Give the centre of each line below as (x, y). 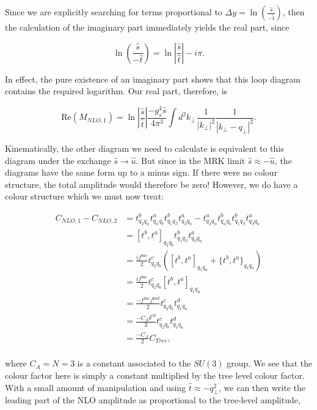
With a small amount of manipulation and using (96, 387)
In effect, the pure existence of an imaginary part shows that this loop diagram (153, 79)
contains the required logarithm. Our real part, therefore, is (116, 91)
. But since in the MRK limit (191, 160)
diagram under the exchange (58, 160)
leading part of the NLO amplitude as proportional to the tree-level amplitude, (153, 400)
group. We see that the (270, 363)
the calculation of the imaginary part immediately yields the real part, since (147, 27)
